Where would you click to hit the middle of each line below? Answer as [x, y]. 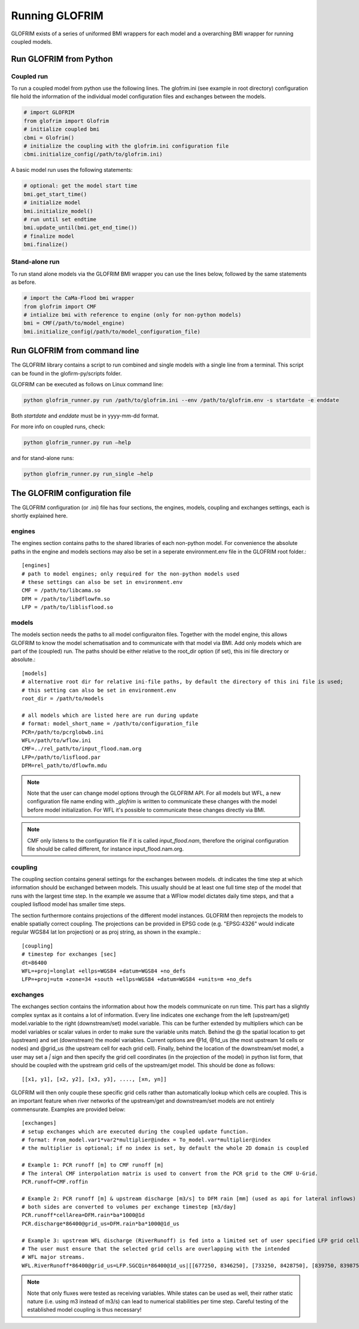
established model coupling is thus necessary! [84, 1310]
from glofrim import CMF [60, 306]
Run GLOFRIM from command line [75, 351]
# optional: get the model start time [80, 186]
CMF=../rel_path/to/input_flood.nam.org [82, 749]
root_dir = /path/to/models [63, 699]
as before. [24, 282]
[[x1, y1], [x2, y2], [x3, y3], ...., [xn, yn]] [94, 1079]
